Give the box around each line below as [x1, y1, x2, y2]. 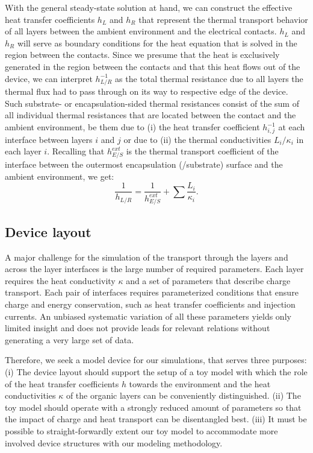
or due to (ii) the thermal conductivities [123, 133, 271, 145]
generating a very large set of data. [5, 333, 134, 346]
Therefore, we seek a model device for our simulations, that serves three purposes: [5, 353, 307, 366]
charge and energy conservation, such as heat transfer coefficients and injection [5, 298, 296, 311]
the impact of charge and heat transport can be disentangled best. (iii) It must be [5, 413, 307, 425]
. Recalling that [47, 145, 105, 157]
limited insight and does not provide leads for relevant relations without [5, 322, 270, 334]
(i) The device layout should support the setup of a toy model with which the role [5, 366, 308, 378]
